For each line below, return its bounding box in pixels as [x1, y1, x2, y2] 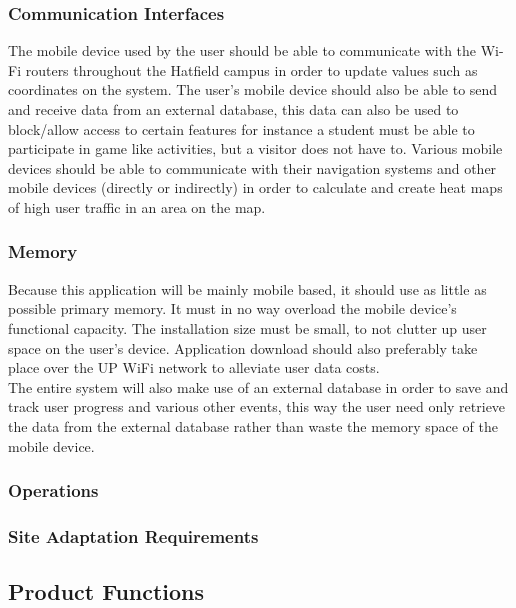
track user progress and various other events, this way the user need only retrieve [8, 396, 506, 417]
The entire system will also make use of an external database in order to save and [8, 376, 509, 397]
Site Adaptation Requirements [8, 523, 259, 548]
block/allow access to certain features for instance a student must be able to [8, 118, 475, 139]
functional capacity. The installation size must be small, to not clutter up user [8, 317, 487, 338]
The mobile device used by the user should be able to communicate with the [8, 40, 477, 61]
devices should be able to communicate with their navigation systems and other [8, 157, 497, 178]
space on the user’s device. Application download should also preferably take [8, 337, 478, 358]
